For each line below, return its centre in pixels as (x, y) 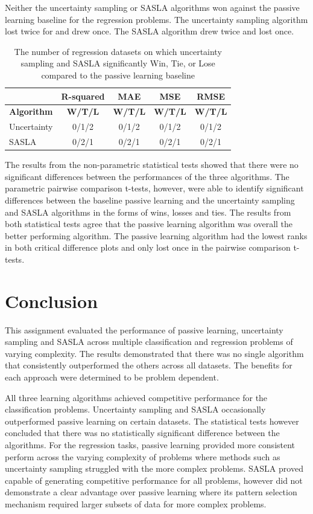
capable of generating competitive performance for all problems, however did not (154, 480)
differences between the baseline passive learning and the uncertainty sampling (150, 200)
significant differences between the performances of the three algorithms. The (147, 176)
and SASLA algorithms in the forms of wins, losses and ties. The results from (148, 212)
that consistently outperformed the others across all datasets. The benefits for (149, 365)
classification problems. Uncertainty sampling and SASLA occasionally (135, 409)
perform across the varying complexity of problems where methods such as (143, 456)
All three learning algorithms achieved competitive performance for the (136, 397)
